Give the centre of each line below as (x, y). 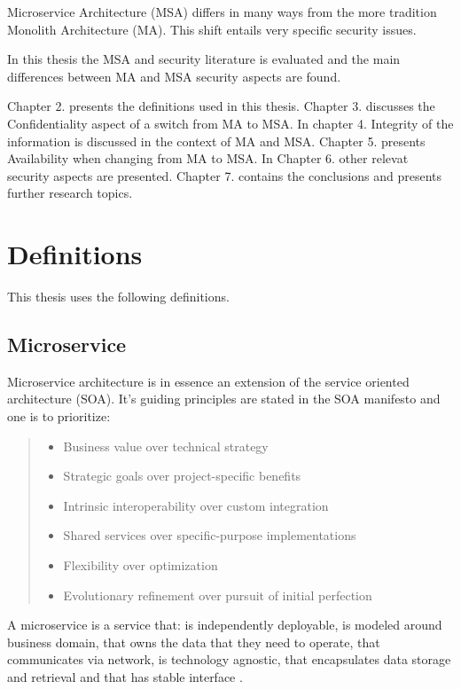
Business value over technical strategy (166, 446)
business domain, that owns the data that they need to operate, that (194, 642)
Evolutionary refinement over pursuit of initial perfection (218, 595)
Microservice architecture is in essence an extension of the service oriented (208, 381)
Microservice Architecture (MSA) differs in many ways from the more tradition (222, 12)
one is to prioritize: (59, 416)
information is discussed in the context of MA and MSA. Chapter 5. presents (216, 141)
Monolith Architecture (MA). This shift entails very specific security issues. (212, 29)
